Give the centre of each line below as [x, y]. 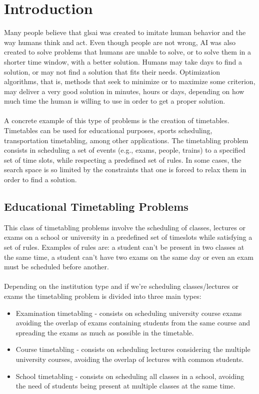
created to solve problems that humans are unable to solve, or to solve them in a [127, 52]
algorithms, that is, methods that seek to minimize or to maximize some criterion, [130, 81]
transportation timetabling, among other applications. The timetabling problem [126, 140]
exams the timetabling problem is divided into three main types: [103, 296]
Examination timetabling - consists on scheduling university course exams [129, 313]
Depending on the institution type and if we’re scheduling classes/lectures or [121, 286]
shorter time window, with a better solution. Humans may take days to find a [123, 61]
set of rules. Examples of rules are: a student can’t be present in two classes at [124, 247]
